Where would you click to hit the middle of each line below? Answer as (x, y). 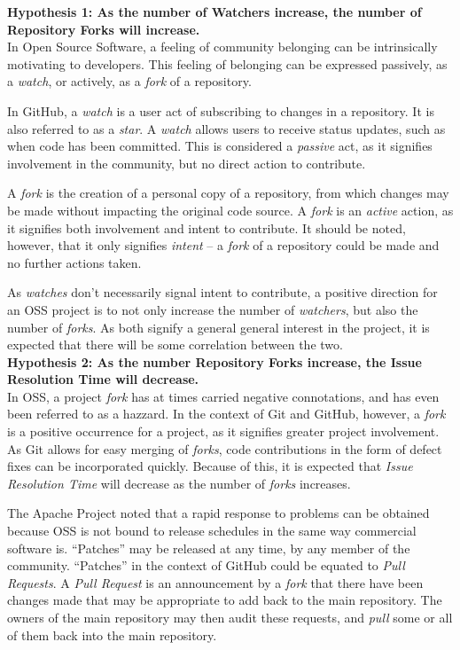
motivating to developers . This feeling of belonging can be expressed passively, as (227, 63)
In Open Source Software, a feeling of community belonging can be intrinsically (222, 47)
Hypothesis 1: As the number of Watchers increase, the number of (214, 12)
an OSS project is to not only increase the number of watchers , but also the (213, 309)
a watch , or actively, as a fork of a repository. (129, 81)
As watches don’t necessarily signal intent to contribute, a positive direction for (222, 292)
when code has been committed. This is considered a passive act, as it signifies (220, 146)
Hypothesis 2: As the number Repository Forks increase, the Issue (214, 361)
